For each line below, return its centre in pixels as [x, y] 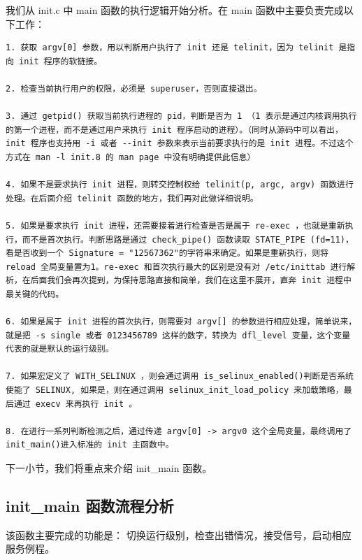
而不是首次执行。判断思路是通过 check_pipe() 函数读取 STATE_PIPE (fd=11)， [188, 239]
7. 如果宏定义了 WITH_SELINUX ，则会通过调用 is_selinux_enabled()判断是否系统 [180, 376]
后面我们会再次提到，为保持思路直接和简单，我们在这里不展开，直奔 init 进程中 [191, 281]
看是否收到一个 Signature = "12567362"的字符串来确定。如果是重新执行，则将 [167, 253]
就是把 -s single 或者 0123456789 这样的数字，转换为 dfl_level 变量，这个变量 [178, 335]
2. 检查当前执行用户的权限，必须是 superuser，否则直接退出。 [134, 88]
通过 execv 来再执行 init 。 [75, 404]
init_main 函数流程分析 [90, 505]
